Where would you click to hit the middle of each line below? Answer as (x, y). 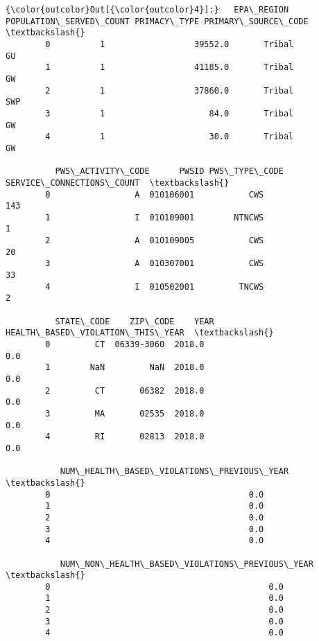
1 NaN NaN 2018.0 (125, 368)
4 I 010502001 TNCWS (155, 287)
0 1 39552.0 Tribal (170, 44)
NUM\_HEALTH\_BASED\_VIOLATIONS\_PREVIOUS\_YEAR (174, 472)
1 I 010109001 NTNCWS (155, 217)
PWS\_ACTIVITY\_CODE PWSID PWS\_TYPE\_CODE (169, 172)
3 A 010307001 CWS (155, 264)
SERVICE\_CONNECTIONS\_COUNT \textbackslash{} (118, 183)
